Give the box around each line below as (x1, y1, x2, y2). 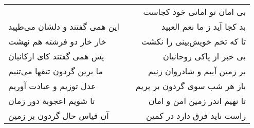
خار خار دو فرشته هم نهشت (8, 35, 106, 47)
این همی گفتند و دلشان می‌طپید (8, 20, 119, 32)
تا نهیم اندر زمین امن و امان (148, 95, 246, 106)
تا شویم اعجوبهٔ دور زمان (8, 95, 95, 106)
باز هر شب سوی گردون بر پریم (135, 80, 246, 92)
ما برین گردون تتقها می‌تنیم (8, 65, 103, 77)
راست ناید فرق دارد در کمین (146, 110, 246, 121)
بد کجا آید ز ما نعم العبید (161, 20, 246, 32)
